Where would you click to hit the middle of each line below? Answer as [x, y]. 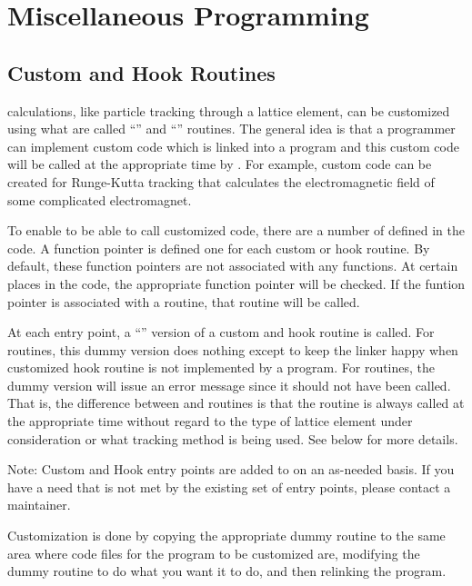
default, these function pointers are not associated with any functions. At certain [233, 266]
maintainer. [39, 505]
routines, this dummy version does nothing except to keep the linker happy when [233, 349]
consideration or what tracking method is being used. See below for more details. [233, 438]
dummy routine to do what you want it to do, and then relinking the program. [227, 571]
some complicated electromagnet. [100, 199]
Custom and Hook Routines [141, 72]
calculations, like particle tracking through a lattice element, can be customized [229, 110]
